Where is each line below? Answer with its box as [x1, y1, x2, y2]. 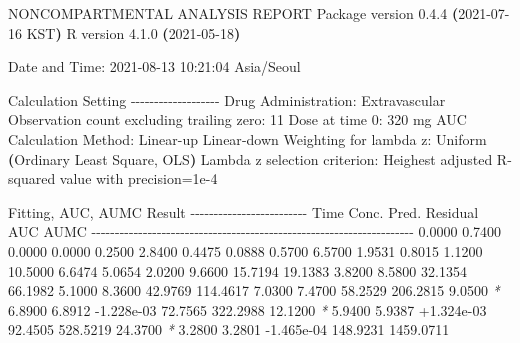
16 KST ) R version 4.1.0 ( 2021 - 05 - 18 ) [8, 22, 241, 43]
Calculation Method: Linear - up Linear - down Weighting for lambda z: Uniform [8, 128, 487, 149]
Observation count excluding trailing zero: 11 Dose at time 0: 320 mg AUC [8, 109, 467, 130]
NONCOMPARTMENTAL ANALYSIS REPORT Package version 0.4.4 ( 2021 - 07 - [8, 3, 510, 23]
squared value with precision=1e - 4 [8, 168, 218, 189]
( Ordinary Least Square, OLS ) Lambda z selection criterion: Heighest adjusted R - [8, 148, 512, 169]
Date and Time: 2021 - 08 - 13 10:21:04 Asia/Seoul [8, 56, 301, 77]
